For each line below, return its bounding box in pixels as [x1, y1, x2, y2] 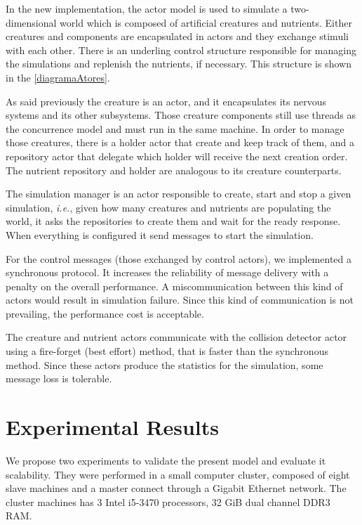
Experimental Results [6, 413, 219, 441]
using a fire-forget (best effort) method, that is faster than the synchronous [6, 344, 328, 358]
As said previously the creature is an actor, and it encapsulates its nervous [6, 93, 326, 108]
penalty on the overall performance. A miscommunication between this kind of [6, 278, 343, 293]
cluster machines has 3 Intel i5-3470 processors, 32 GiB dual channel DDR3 [6, 494, 330, 509]
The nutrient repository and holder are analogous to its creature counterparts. [6, 162, 342, 177]
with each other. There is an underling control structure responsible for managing [6, 42, 356, 57]
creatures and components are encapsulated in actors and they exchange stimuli [6, 29, 349, 44]
